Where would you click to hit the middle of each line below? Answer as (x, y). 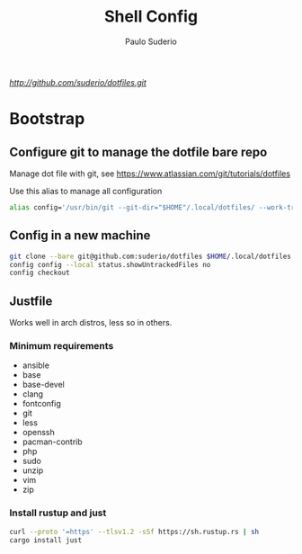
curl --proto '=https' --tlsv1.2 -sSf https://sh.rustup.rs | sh (134, 532)
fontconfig (41, 404)
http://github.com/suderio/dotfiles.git (78, 82)
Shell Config (151, 17)
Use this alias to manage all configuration (86, 191)
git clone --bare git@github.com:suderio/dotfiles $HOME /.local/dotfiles (151, 256)
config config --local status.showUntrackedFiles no (110, 264)
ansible (36, 365)
